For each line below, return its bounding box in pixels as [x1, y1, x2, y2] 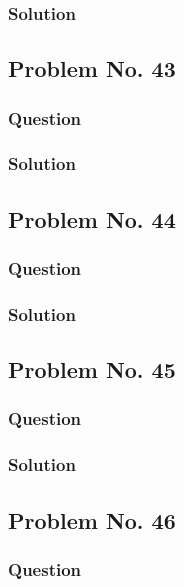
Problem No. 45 [8, 354, 176, 385]
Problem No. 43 [8, 53, 176, 84]
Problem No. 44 [8, 203, 176, 234]
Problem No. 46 [8, 504, 176, 535]
